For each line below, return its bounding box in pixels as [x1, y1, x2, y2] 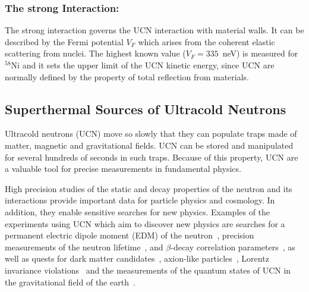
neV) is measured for [222, 47, 298, 59]
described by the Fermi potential [5, 35, 124, 48]
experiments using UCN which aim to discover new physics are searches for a [5, 217, 285, 230]
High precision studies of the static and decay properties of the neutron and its [5, 182, 292, 194]
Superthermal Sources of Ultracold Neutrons [5, 99, 286, 118]
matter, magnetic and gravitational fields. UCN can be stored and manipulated [5, 139, 294, 151]
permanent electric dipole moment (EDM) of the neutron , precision [5, 229, 254, 241]
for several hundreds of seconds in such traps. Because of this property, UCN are [5, 150, 298, 163]
